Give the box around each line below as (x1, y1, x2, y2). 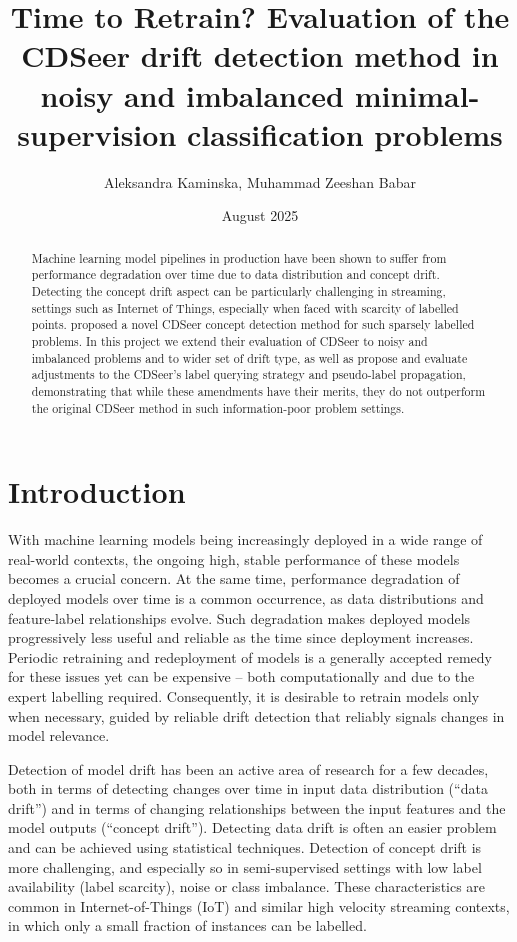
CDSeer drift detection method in (21, 35, 499, 76)
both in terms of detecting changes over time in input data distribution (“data (8, 778, 488, 799)
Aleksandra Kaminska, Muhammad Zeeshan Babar (103, 171, 417, 192)
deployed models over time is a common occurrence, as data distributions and (8, 587, 484, 608)
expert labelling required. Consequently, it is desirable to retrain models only (8, 685, 480, 706)
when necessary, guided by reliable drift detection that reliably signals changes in (8, 705, 505, 726)
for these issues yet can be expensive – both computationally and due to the (8, 666, 475, 687)
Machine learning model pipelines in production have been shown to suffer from (31, 249, 447, 266)
